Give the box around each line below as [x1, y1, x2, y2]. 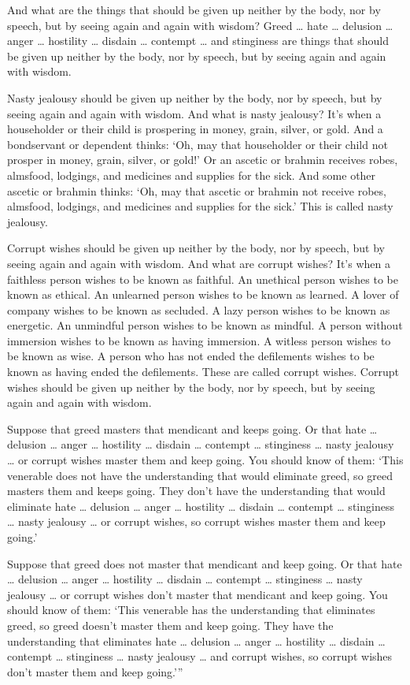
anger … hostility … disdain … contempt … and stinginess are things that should [7, 32, 389, 49]
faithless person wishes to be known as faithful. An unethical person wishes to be [7, 270, 398, 287]
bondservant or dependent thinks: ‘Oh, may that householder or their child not [7, 136, 388, 152]
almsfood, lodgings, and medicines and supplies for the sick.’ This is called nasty [7, 198, 393, 214]
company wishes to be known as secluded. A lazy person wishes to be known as [7, 301, 390, 318]
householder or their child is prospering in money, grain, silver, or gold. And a [7, 121, 383, 137]
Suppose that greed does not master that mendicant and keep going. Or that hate [7, 555, 402, 571]
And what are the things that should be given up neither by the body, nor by [7, 2, 381, 17]
